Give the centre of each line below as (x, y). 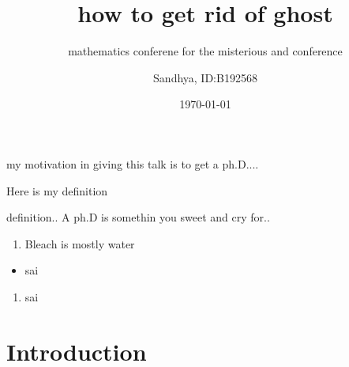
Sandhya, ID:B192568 (205, 77)
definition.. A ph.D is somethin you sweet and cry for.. (138, 217)
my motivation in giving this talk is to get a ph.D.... (133, 163)
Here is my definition (57, 190)
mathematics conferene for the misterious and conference (205, 51)
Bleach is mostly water (80, 243)
